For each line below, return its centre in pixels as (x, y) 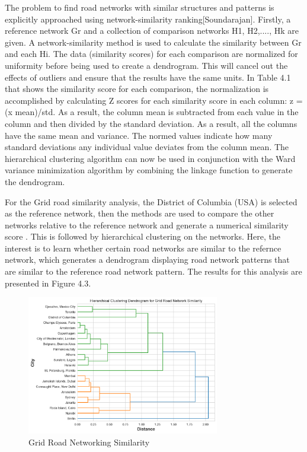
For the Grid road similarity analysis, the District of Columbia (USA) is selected (151, 201)
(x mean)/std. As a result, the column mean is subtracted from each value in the (152, 112)
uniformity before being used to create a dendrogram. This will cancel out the (146, 65)
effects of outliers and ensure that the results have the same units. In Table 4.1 (148, 77)
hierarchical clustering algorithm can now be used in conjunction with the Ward (150, 158)
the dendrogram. (35, 181)
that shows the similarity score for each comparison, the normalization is (137, 89)
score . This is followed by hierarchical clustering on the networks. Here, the (143, 236)
